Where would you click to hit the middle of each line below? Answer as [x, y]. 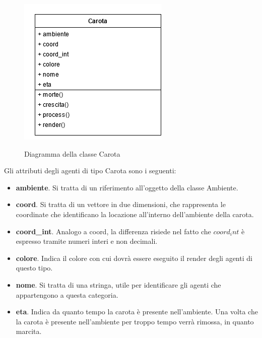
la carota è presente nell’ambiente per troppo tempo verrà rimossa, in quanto [135, 321]
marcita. [29, 331]
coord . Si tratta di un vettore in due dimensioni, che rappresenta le [121, 204]
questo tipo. [34, 268]
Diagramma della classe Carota [72, 153]
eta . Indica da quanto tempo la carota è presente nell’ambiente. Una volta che [137, 312]
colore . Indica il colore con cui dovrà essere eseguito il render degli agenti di [134, 258]
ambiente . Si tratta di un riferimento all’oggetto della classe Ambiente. [127, 187]
